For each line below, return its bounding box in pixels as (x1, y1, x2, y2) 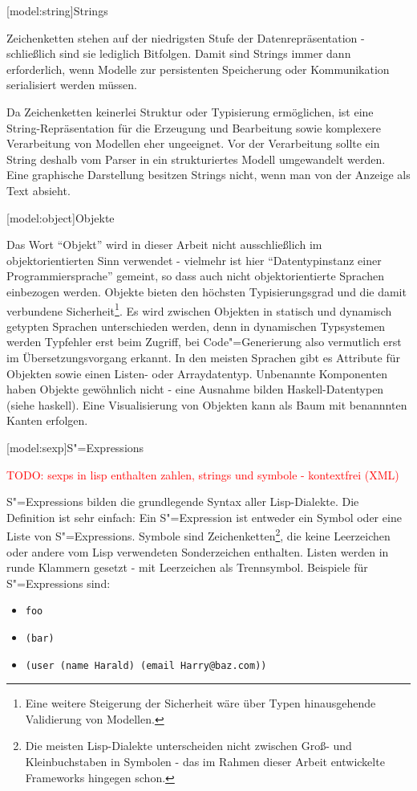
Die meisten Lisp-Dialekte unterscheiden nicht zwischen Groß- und (25, 737, 352, 754)
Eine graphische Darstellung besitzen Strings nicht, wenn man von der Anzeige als (6, 166, 411, 183)
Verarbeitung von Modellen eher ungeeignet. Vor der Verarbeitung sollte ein (6, 135, 380, 152)
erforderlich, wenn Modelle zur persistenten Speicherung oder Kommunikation (6, 60, 390, 77)
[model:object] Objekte (6, 209, 115, 226)
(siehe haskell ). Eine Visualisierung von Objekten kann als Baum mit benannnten (6, 396, 407, 413)
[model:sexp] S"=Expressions (6, 438, 144, 455)
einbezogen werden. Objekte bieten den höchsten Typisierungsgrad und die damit (6, 283, 407, 300)
